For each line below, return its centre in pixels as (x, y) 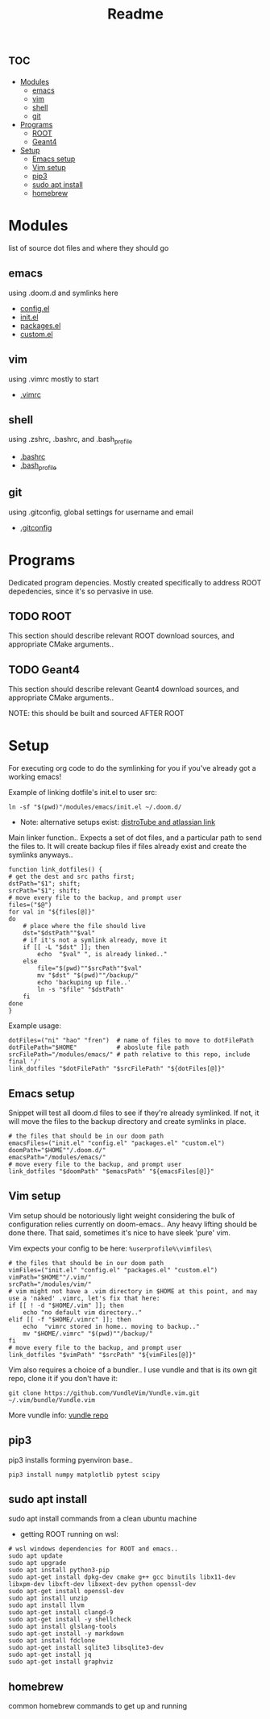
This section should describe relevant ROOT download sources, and (121, 636)
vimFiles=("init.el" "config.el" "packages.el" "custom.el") (113, 1270)
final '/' (25, 1062)
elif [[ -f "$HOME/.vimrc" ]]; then (70, 1319)
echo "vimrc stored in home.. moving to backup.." (111, 1326)
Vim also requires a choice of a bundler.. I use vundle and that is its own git (133, 1369)
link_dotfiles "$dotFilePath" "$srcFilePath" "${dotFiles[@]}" (117, 1069)
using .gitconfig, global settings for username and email (101, 512)
